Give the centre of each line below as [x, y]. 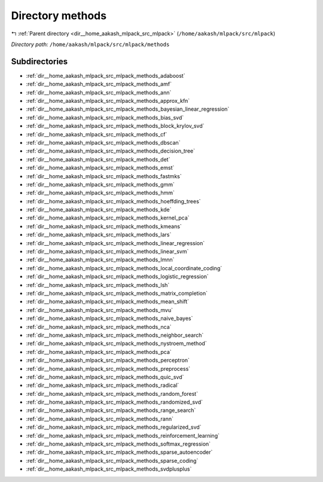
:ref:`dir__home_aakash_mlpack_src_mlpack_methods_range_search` [111, 410]
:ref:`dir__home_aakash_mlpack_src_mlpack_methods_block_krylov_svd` [115, 126]
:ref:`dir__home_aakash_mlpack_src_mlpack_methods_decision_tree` [111, 151]
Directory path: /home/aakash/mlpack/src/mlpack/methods [90, 44]
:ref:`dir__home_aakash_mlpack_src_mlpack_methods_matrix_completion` [117, 293]
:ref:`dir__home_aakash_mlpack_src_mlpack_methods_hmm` [100, 193]
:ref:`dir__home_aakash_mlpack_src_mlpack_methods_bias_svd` [105, 117]
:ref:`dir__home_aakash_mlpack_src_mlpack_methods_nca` [99, 327]
